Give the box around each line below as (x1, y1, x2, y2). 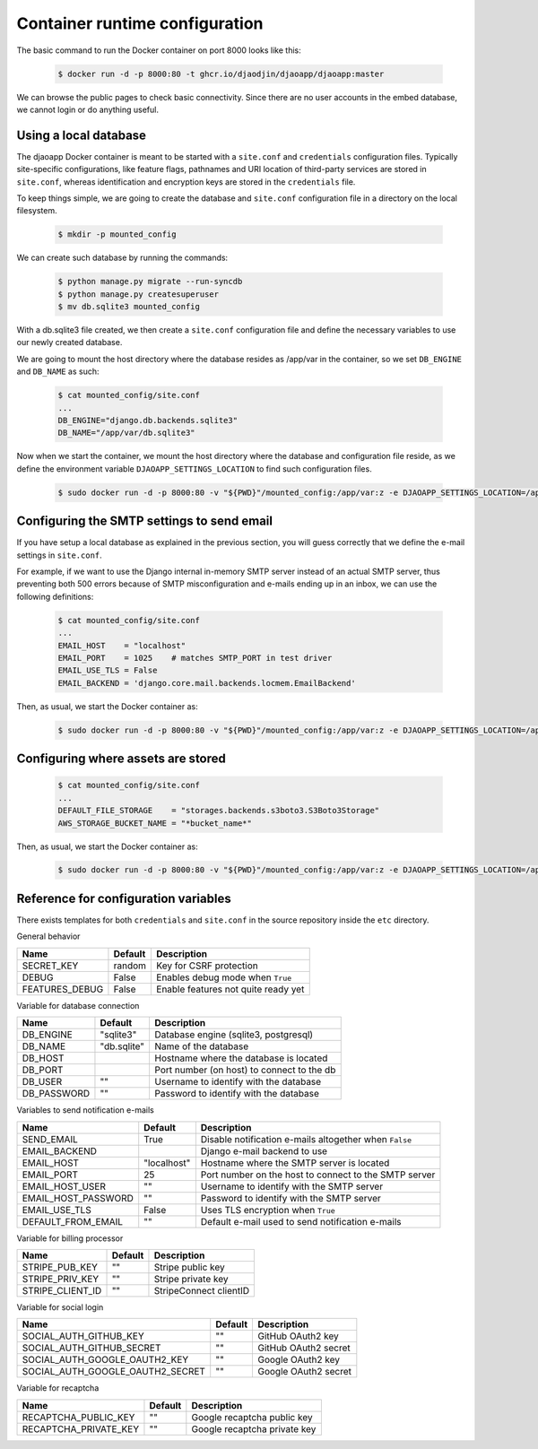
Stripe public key (153, 1261, 225, 1273)
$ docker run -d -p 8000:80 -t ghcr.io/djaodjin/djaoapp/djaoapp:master (57, 68, 385, 79)
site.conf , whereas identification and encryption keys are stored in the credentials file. (16, 176, 356, 187)
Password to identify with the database (154, 1088, 320, 1100)
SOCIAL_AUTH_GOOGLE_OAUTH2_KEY (22, 1354, 189, 1367)
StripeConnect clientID (153, 1284, 250, 1297)
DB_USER (22, 1076, 63, 1089)
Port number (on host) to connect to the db (154, 1063, 336, 1076)
